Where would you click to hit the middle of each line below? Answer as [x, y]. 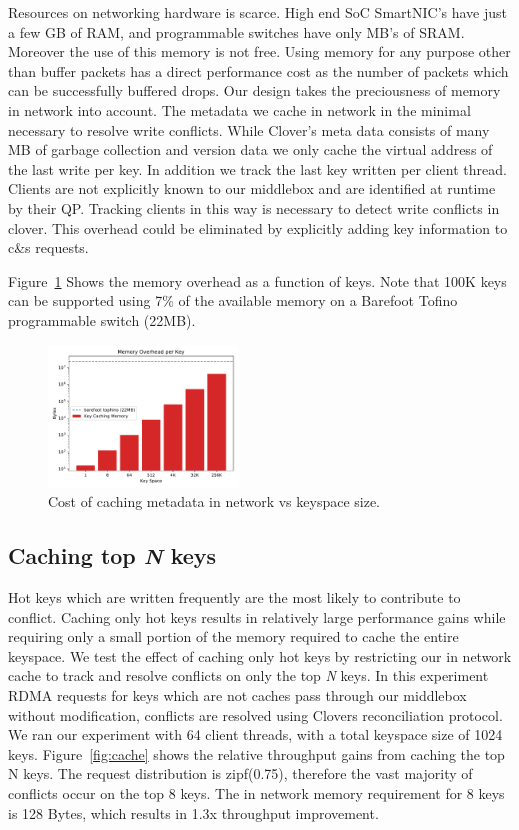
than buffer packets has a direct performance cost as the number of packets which [258, 70]
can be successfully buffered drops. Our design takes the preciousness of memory [254, 90]
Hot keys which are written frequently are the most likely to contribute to [234, 596]
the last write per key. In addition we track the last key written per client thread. [257, 168]
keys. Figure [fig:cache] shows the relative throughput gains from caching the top [256, 753]
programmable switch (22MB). [102, 319]
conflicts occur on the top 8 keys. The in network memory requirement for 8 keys [256, 792]
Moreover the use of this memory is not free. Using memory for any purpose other [259, 51]
